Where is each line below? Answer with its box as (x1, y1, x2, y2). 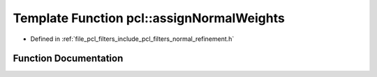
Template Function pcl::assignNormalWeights (13, 10, 286, 26)
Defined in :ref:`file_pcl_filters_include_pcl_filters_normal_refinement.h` (30, 35, 235, 43)
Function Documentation (13, 53, 124, 65)
